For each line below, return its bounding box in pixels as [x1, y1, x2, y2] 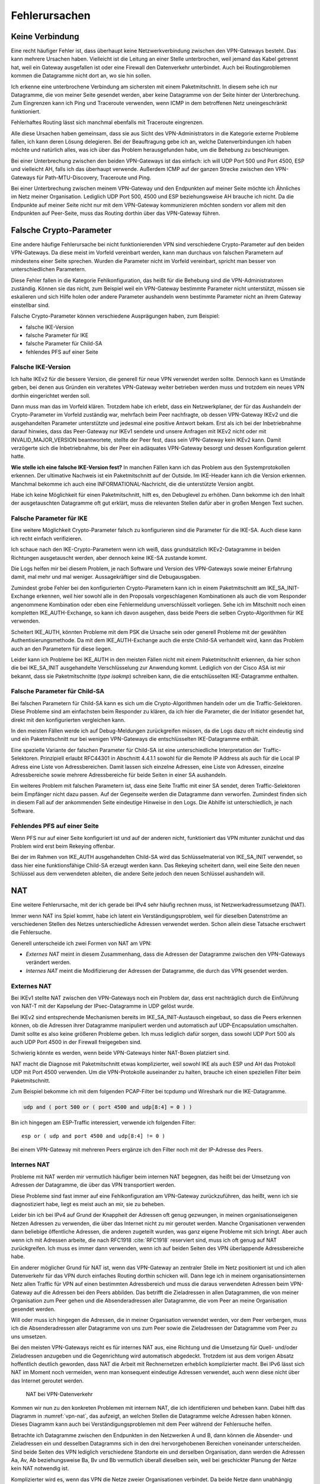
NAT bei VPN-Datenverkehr [25, 1391, 93, 1398]
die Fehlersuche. [11, 929, 52, 936]
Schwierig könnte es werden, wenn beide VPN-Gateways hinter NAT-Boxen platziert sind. [11, 1049, 231, 1057]
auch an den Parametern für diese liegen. [11, 645, 113, 652]
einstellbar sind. [11, 302, 50, 309]
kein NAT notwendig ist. [11, 1465, 69, 1472]
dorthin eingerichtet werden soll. [11, 392, 91, 399]
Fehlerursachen [11, 9, 91, 22]
